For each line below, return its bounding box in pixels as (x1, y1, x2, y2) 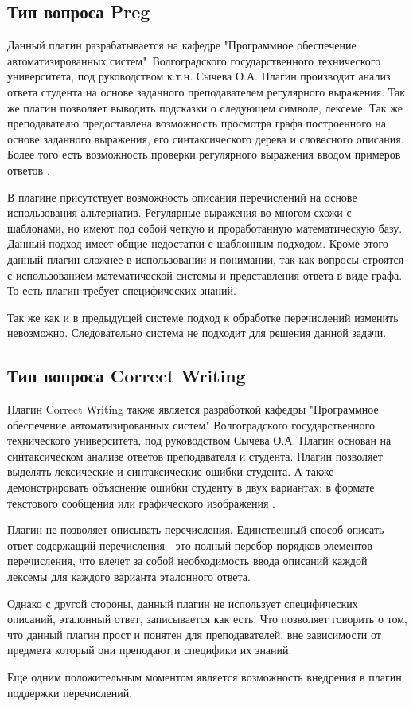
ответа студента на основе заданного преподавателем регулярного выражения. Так (7, 83, 405, 100)
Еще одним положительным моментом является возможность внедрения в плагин (7, 669, 402, 684)
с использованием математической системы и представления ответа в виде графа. (7, 266, 403, 283)
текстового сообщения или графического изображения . (7, 494, 276, 511)
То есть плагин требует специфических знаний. (7, 282, 236, 299)
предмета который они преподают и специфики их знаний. (7, 641, 292, 658)
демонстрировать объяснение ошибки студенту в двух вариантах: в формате (7, 479, 375, 496)
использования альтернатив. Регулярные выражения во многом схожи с (7, 204, 352, 221)
